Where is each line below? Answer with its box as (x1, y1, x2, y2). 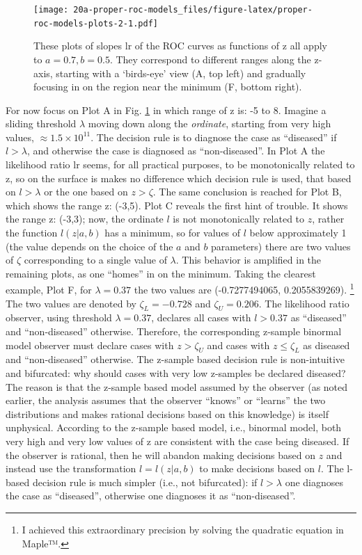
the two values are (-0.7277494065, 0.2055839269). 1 (134, 280, 354, 297)
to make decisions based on (199, 461, 315, 476)
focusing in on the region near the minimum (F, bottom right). (33, 79, 302, 94)
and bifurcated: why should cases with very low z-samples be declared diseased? (6, 366, 346, 380)
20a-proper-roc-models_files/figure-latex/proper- (73, 5, 313, 15)
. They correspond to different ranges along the (109, 51, 311, 66)
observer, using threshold (6, 310, 112, 325)
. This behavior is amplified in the (175, 252, 322, 267)
